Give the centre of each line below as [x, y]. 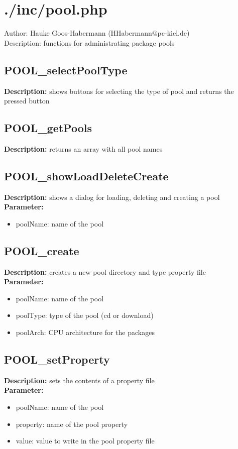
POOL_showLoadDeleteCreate [86, 176]
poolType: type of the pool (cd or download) [85, 315]
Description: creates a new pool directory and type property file [105, 271]
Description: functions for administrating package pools [89, 42]
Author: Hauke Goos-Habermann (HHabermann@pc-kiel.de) [97, 33]
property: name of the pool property [72, 424]
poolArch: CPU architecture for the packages [85, 332]
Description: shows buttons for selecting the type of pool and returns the [119, 91]
